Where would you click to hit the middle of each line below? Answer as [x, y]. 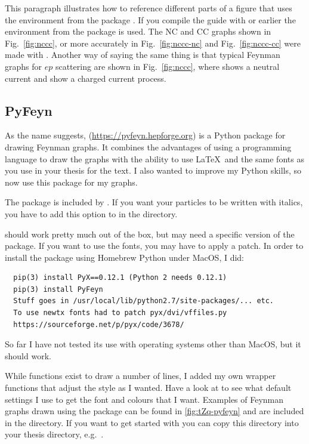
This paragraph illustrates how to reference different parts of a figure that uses [149, 8]
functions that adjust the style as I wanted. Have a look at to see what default [148, 388]
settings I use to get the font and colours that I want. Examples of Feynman [144, 399]
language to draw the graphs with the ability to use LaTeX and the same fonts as [154, 158]
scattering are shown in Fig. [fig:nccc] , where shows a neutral [167, 66]
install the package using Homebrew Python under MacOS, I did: [125, 257]
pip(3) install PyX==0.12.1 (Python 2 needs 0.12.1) [120, 278]
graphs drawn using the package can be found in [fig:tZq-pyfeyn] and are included [154, 411]
